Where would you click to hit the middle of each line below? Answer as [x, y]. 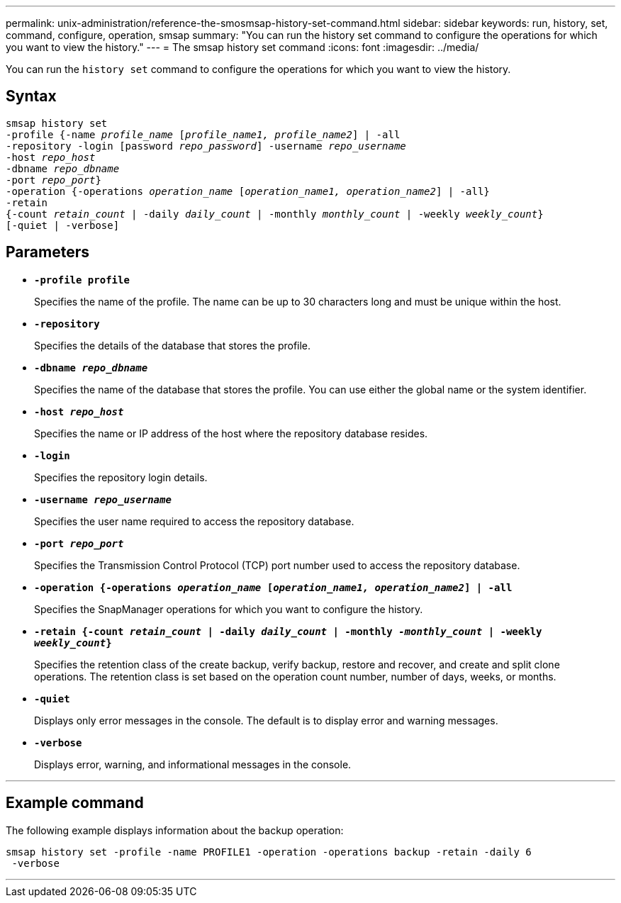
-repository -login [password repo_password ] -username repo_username [206, 146]
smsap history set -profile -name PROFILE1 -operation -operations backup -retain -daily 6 [269, 852]
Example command [75, 803]
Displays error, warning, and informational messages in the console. [193, 764]
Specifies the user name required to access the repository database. [194, 521]
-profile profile [82, 280]
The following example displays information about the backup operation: [175, 830]
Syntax [31, 96]
